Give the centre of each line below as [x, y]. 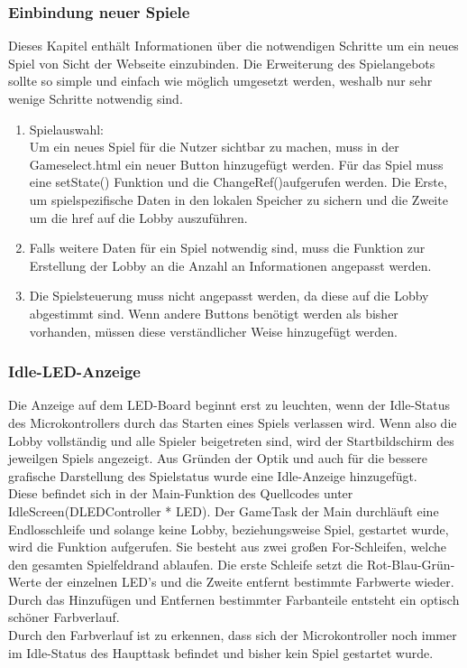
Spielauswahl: [66, 129]
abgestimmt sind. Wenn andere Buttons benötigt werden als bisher [214, 313]
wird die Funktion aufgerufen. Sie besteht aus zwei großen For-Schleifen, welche [228, 547]
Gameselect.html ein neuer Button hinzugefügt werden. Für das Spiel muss [236, 164]
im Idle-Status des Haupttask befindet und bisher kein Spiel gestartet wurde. [221, 652]
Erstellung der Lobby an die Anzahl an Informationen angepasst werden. [230, 265]
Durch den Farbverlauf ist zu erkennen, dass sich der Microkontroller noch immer [233, 635]
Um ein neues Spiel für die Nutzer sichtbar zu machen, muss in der [214, 147]
